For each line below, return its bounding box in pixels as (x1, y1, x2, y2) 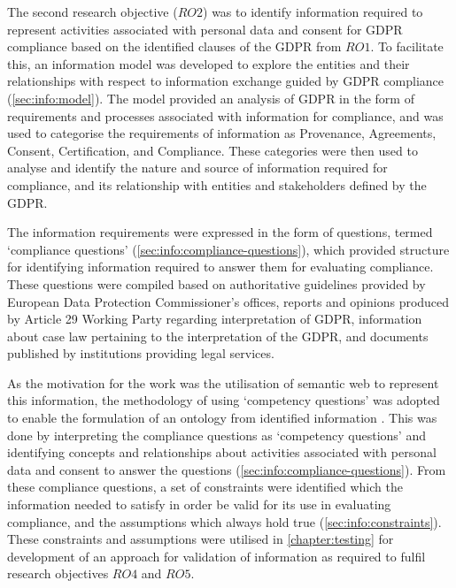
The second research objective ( (7, 3, 178, 20)
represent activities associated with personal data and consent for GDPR (7, 19, 403, 38)
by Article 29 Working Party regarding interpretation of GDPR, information (7, 309, 422, 328)
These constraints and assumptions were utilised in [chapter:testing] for (7, 530, 394, 548)
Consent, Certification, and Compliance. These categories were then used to (7, 141, 418, 159)
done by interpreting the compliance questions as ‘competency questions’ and (7, 425, 426, 444)
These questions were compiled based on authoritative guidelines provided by (7, 274, 426, 293)
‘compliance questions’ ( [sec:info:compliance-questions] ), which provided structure (7, 240, 450, 258)
